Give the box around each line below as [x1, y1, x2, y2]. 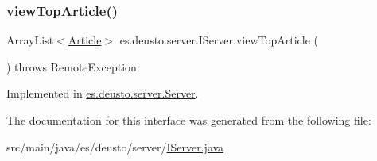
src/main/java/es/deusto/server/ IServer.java [6, 138, 224, 155]
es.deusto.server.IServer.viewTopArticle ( [119, 32, 319, 48]
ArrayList [6, 32, 54, 48]
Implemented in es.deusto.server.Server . [6, 85, 199, 102]
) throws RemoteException [6, 58, 137, 75]
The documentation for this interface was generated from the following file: [6, 112, 371, 128]
